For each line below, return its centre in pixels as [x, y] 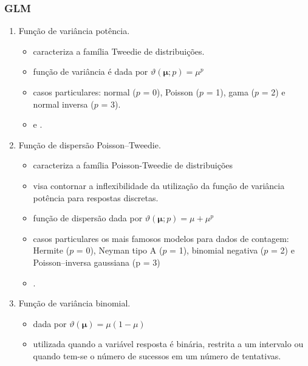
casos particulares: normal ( [84, 92]
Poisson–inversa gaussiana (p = [91, 262]
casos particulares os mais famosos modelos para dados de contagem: [161, 238]
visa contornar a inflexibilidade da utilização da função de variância [159, 185]
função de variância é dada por [91, 71]
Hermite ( [51, 250]
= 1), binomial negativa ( [217, 250]
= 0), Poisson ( [171, 92]
